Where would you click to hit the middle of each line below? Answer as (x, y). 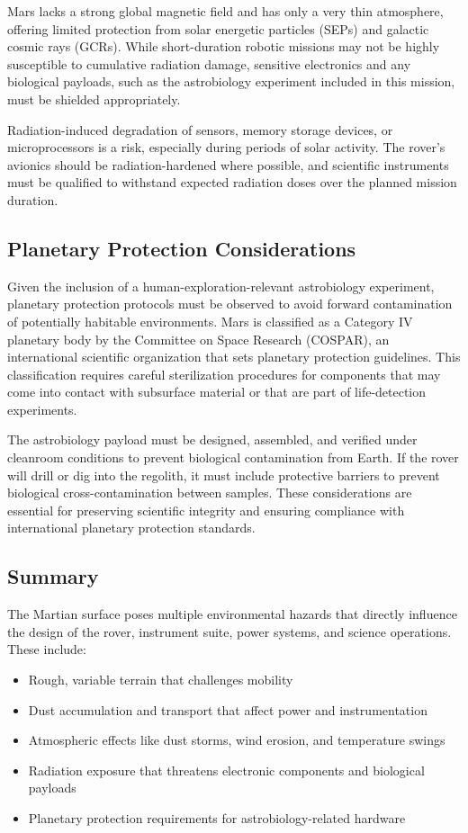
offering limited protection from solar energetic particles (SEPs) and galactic (218, 28)
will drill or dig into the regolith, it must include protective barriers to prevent (224, 475)
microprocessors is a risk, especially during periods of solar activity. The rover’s (226, 147)
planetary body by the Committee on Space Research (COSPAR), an (198, 339)
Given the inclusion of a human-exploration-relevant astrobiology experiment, (221, 286)
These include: (47, 649)
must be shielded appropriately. (94, 99)
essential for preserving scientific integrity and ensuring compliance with (206, 510)
